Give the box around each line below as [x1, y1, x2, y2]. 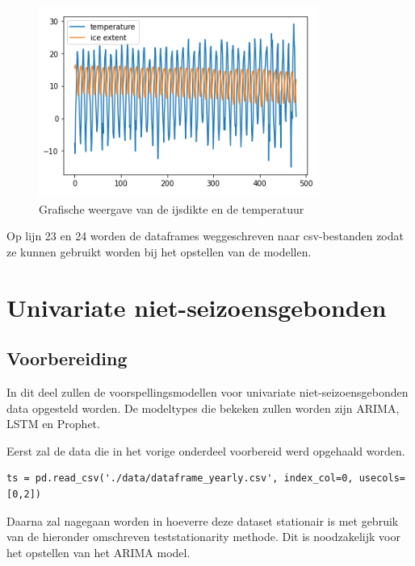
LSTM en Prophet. [6, 415, 100, 432]
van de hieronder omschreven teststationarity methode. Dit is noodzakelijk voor [6, 528, 400, 545]
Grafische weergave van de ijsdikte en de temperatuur [39, 200, 304, 217]
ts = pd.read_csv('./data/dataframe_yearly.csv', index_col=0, [6, 472, 354, 485]
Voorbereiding [6, 346, 128, 371]
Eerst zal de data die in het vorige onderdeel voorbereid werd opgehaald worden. [6, 442, 405, 459]
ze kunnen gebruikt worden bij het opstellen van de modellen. [6, 243, 312, 260]
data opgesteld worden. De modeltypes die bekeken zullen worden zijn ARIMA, [6, 399, 400, 416]
